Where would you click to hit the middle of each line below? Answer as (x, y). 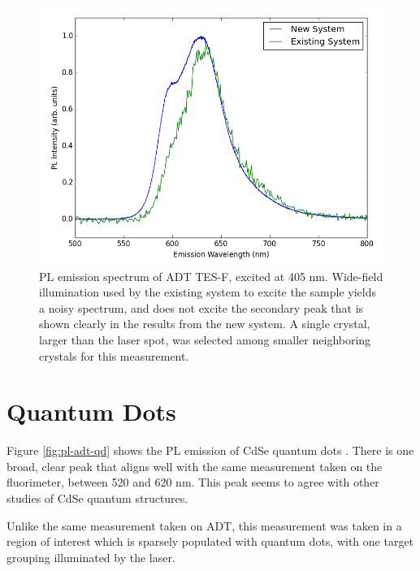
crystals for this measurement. (114, 355)
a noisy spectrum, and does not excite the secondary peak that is (201, 307)
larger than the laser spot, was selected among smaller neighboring (205, 339)
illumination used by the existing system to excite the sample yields (208, 292)
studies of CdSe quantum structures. (97, 498)
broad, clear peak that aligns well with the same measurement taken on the (195, 466)
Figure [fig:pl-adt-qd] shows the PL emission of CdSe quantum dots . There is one (210, 450)
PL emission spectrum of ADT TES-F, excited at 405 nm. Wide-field (211, 276)
